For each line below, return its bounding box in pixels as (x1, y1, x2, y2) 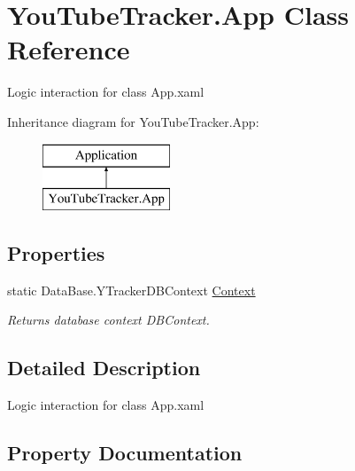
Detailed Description (7, 354, 201, 381)
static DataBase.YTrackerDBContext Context (7, 280, 256, 299)
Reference (7, 31, 130, 67)
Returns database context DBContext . (7, 310, 210, 329)
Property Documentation (7, 439, 243, 467)
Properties (7, 239, 105, 267)
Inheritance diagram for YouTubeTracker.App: (7, 112, 259, 130)
